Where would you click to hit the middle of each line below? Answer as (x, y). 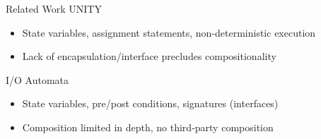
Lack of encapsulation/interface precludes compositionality (149, 56)
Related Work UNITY (54, 8)
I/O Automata (37, 79)
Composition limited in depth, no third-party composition (148, 127)
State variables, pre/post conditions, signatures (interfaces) (150, 103)
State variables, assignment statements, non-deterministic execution (169, 32)
